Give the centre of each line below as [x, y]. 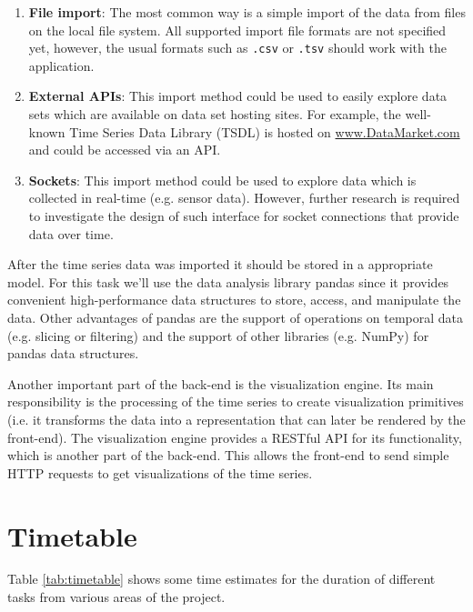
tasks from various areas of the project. [116, 597]
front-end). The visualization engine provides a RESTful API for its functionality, [235, 437]
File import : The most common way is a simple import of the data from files [247, 12]
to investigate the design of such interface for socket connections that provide [244, 216]
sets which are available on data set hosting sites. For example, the [215, 114]
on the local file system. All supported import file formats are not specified [237, 30]
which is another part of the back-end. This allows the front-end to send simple [228, 455]
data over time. [71, 233]
